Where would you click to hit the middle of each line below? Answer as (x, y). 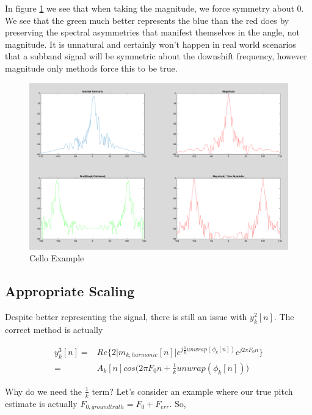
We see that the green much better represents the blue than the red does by (147, 20)
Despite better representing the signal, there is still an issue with (126, 316)
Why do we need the (43, 391)
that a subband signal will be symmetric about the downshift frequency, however (156, 56)
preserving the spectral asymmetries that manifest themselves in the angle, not (152, 32)
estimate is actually (41, 403)
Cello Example (57, 258)
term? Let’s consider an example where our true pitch (192, 391)
